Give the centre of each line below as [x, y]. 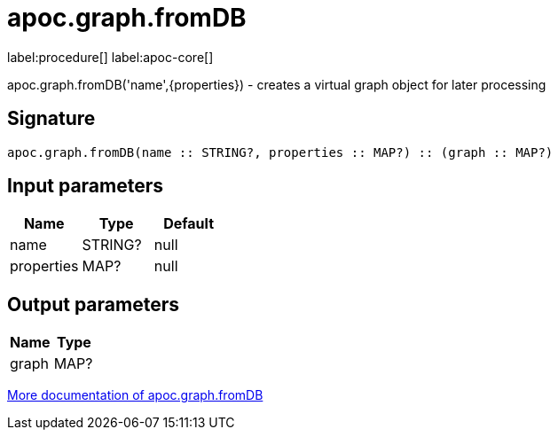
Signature [51, 119]
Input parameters [86, 186]
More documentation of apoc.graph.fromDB [135, 395]
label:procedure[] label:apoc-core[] [110, 57]
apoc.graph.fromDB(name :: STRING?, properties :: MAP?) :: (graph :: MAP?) [280, 152]
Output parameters [93, 304]
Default [189, 224]
